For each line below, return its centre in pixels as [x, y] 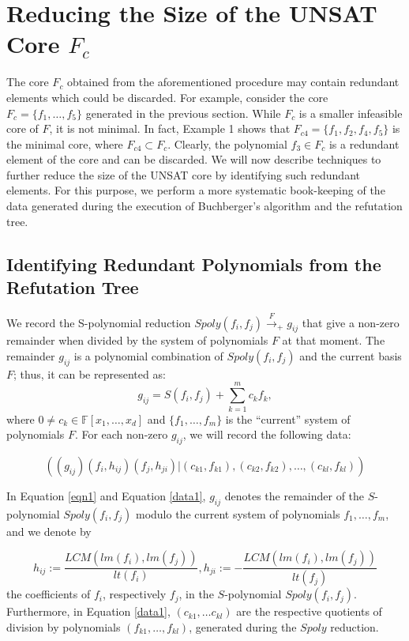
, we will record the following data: [267, 434]
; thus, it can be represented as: [90, 373]
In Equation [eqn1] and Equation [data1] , [106, 495]
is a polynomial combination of [148, 356]
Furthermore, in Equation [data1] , [88, 611]
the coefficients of [49, 594]
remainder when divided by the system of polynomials [137, 340]
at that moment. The [334, 340]
